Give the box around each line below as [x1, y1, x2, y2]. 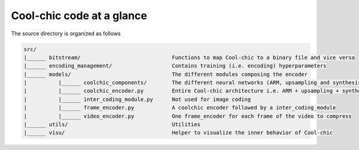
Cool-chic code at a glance [11, 9, 148, 22]
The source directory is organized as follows [11, 30, 121, 37]
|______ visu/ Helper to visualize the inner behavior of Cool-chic [23, 129, 333, 136]
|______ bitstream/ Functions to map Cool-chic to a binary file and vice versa [23, 54, 355, 61]
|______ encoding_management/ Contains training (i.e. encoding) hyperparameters [23, 63, 327, 69]
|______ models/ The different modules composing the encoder [23, 71, 308, 78]
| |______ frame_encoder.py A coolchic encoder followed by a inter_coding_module [23, 105, 336, 111]
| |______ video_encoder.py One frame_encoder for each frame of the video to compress [23, 112, 352, 120]
